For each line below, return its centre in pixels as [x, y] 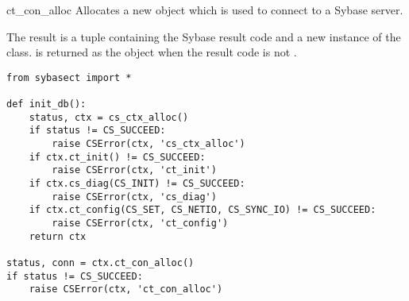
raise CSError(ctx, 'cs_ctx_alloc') [149, 144]
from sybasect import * [69, 77]
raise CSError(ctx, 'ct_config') [140, 223]
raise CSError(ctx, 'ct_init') [134, 170]
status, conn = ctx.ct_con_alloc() [100, 262]
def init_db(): [46, 104]
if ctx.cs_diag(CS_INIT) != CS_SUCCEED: [137, 184]
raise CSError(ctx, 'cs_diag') [134, 197]
